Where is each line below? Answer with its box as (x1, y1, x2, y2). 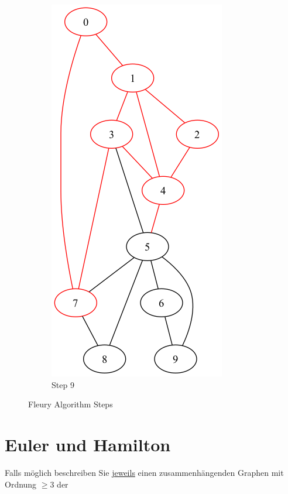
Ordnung (5, 478, 37, 490)
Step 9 (52, 378, 74, 390)
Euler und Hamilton (5, 432, 171, 456)
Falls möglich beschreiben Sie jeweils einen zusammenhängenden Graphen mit (5, 466, 284, 478)
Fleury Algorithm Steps (28, 398, 113, 410)
